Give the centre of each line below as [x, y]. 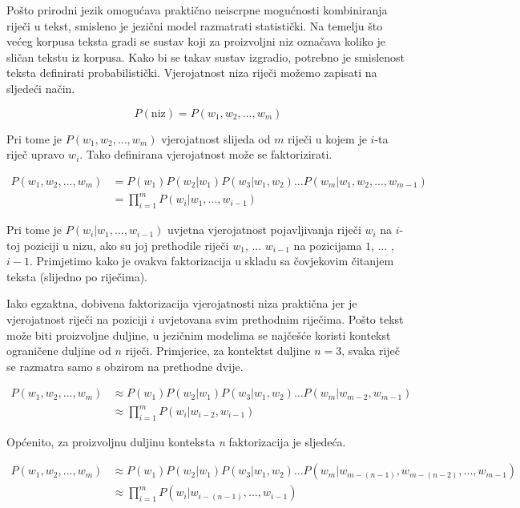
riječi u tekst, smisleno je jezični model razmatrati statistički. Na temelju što [195, 25]
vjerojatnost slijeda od [216, 138]
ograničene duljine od [59, 351]
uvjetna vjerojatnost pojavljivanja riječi [264, 230]
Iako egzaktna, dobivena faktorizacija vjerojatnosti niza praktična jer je [182, 303]
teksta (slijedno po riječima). [77, 276]
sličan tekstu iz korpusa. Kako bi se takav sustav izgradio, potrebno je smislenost [206, 56]
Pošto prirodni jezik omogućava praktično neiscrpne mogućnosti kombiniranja [197, 10]
